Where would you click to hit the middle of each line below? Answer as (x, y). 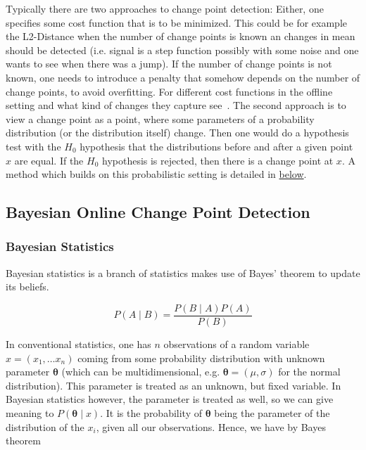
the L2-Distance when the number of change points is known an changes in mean (181, 36)
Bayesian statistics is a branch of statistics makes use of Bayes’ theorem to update (183, 272)
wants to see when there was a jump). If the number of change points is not (169, 64)
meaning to (30, 412)
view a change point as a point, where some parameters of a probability (160, 118)
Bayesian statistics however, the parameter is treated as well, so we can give (170, 399)
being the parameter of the (272, 412)
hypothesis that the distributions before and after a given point (216, 146)
